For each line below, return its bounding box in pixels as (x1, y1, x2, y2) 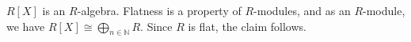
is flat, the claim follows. (188, 17, 306, 34)
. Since (140, 17, 173, 34)
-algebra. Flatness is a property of (77, 2, 242, 18)
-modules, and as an (253, 2, 351, 18)
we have (6, 17, 45, 34)
